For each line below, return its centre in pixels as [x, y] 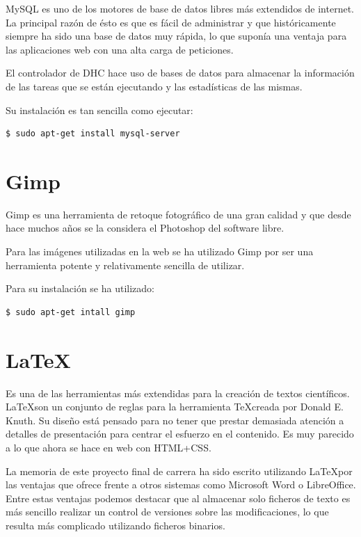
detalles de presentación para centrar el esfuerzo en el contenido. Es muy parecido [180, 434]
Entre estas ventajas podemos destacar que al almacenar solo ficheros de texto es [178, 498]
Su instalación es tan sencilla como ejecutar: [99, 110]
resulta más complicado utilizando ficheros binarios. [115, 525]
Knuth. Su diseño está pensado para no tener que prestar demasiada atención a [175, 420]
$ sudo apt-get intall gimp [71, 312]
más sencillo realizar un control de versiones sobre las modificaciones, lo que [167, 512]
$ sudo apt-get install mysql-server [93, 134]
